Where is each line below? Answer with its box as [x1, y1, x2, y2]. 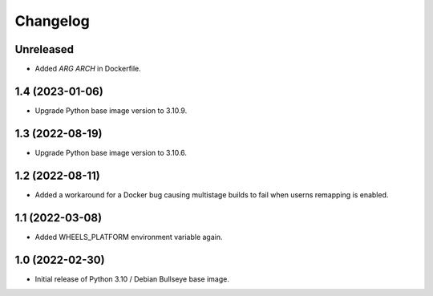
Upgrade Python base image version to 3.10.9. [34, 105, 188, 116]
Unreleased [14, 43, 75, 56]
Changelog [14, 12, 90, 30]
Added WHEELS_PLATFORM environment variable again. [34, 232, 223, 241]
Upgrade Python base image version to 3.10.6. [34, 148, 188, 157]
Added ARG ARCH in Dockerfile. [34, 64, 142, 74]
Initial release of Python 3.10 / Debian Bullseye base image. [34, 274, 230, 284]
